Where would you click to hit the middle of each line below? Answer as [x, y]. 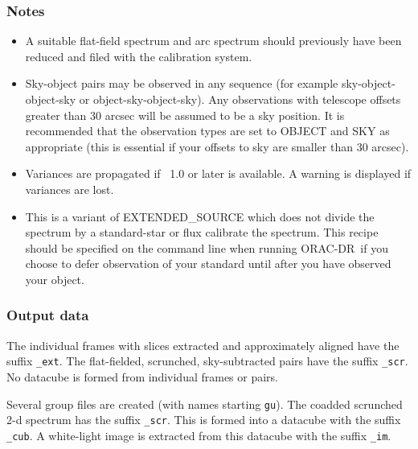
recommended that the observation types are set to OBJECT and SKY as [207, 131]
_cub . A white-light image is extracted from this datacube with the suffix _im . [199, 435]
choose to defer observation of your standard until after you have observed [208, 264]
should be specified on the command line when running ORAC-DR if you [207, 247]
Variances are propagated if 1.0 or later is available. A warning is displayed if [218, 173]
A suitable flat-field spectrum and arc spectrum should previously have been [213, 41]
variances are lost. [70, 189]
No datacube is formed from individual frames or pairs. [143, 377]
